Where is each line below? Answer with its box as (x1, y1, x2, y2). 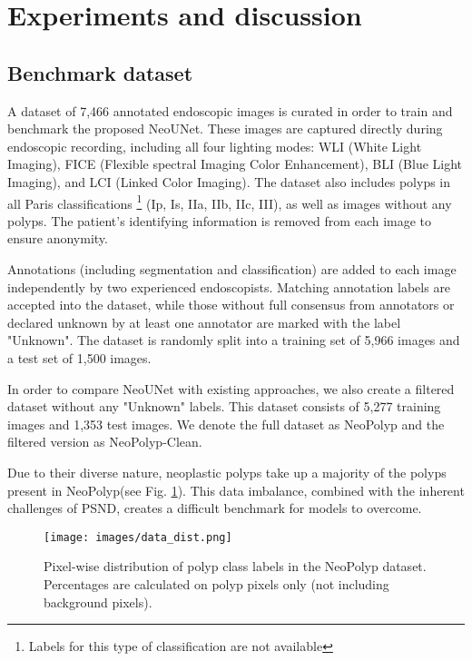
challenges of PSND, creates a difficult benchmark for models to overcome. (7, 498, 422, 518)
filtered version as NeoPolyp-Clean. (7, 432, 202, 451)
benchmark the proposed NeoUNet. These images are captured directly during (7, 119, 443, 138)
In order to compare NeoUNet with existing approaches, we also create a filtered (7, 379, 455, 398)
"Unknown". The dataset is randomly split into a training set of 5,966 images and (7, 330, 460, 350)
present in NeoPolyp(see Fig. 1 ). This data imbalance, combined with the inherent (7, 480, 465, 499)
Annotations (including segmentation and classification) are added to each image (7, 259, 457, 278)
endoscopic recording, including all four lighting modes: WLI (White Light (7, 136, 422, 155)
